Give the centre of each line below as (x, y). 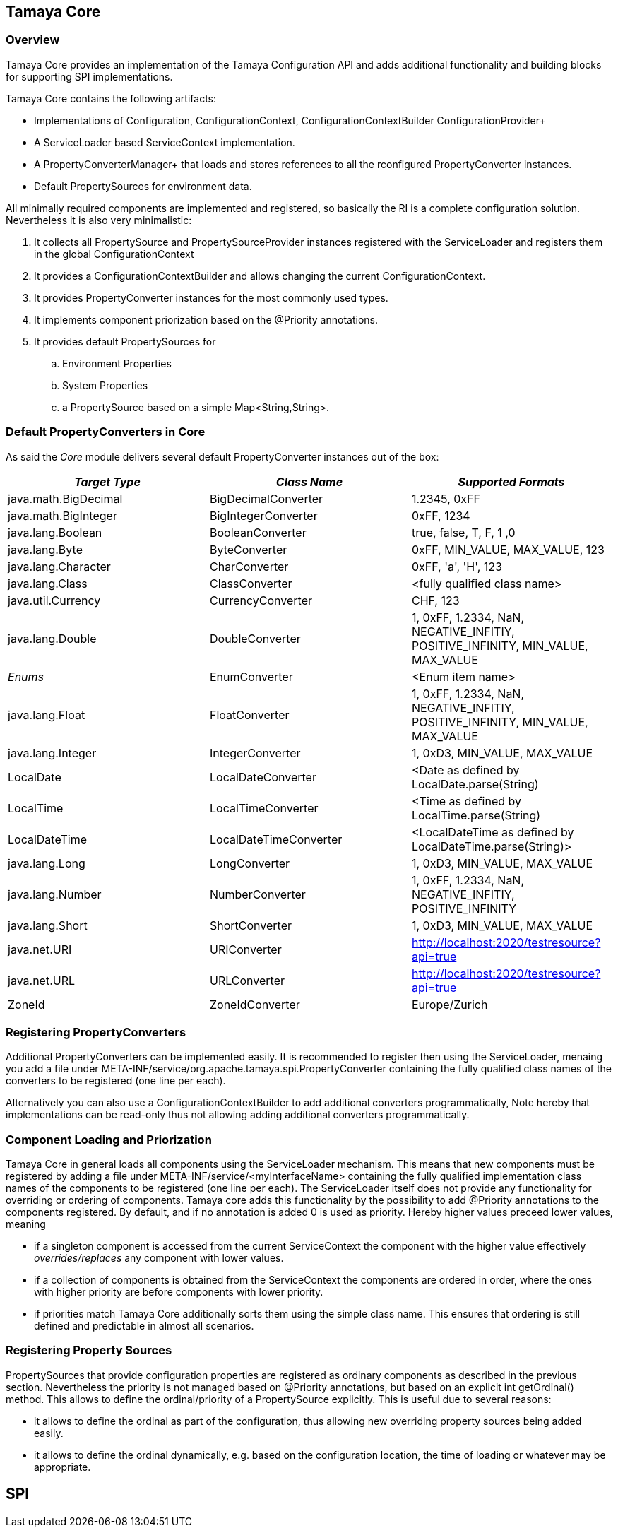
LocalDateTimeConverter (276, 839)
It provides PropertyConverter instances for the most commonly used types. (211, 297)
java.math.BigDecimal (65, 498)
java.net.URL (42, 980)
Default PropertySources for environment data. (143, 186)
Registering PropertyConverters (96, 1032)
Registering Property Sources (89, 1350)
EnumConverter (251, 676)
